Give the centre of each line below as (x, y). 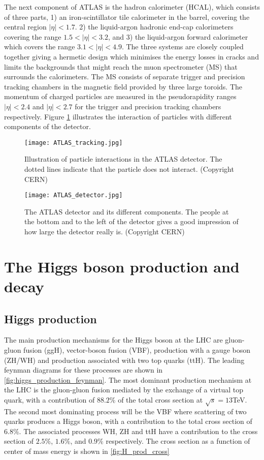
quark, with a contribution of (49, 399)
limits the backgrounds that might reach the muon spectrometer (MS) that (121, 66)
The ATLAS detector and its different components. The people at (127, 211)
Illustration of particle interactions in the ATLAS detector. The (123, 159)
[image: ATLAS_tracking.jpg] (74, 143)
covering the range (33, 36)
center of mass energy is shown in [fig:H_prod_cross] (87, 451)
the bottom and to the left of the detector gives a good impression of (131, 221)
